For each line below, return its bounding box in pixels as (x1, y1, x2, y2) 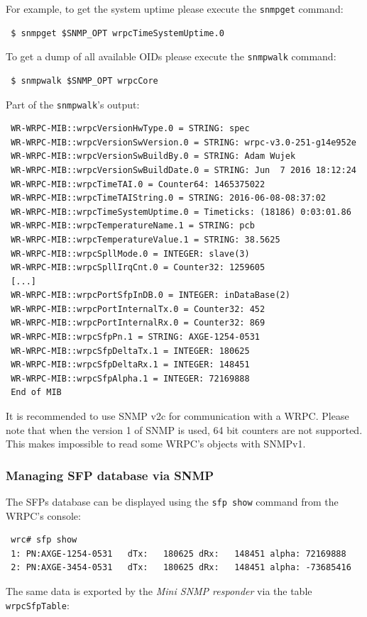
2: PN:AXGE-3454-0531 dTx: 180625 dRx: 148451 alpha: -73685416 (11, 562, 351, 573)
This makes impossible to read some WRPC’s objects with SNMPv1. (6, 436, 306, 451)
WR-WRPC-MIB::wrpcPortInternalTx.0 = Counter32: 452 (11, 304, 265, 314)
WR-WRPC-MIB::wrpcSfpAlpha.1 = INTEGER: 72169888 (11, 373, 250, 384)
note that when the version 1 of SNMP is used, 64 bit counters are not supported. (6, 422, 363, 437)
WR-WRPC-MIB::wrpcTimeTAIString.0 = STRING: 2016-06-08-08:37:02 (11, 193, 327, 204)
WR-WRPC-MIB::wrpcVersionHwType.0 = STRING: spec (11, 123, 250, 134)
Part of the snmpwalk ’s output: (6, 96, 140, 111)
